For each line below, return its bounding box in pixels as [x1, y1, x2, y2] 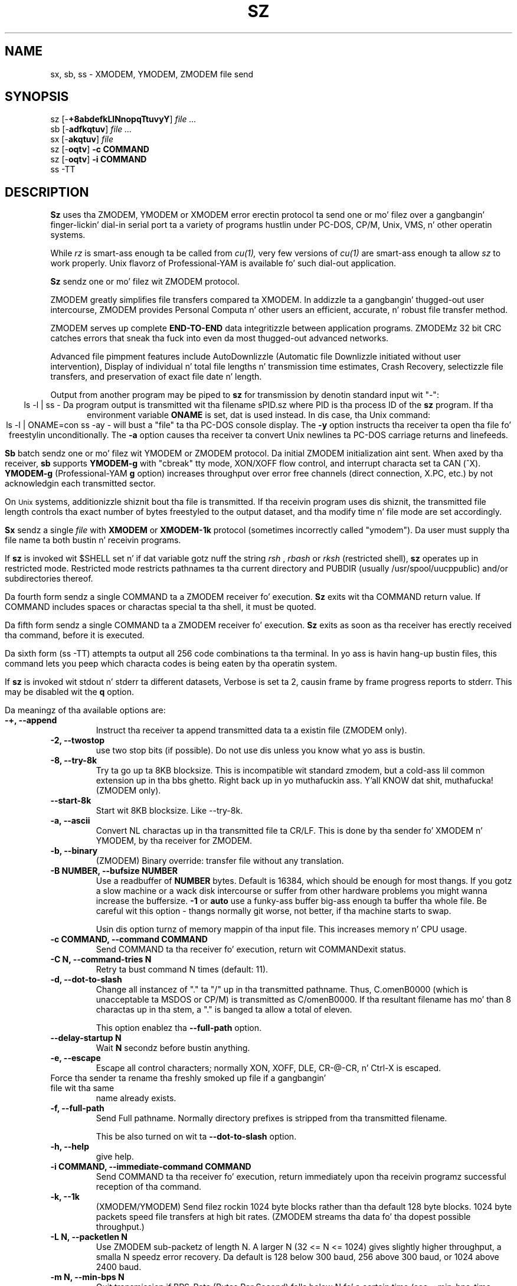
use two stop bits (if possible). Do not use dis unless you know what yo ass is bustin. [96, 745, 426, 756]
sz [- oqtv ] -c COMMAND [50, 144, 149, 155]
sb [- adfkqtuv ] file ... [50, 124, 132, 135]
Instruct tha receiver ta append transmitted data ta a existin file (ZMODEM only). [96, 725, 407, 736]
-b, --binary [50, 846, 98, 856]
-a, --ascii [50, 815, 90, 826]
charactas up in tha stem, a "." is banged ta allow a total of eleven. [96, 1004, 352, 1015]
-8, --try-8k [50, 755, 97, 766]
